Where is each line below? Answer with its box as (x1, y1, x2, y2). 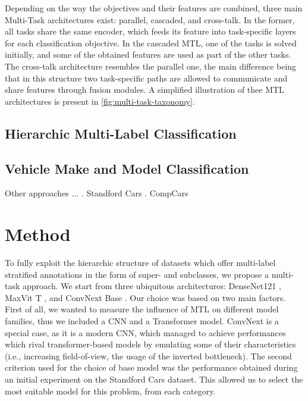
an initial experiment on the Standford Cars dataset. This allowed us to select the (5, 372, 303, 385)
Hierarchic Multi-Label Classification (5, 124, 237, 142)
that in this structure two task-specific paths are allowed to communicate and (5, 71, 288, 84)
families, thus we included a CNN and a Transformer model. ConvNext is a (5, 315, 279, 327)
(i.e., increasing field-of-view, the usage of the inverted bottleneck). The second (5, 349, 292, 362)
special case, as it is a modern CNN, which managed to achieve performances (5, 326, 286, 339)
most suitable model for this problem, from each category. (5, 384, 216, 397)
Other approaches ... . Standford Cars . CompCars (5, 187, 188, 199)
